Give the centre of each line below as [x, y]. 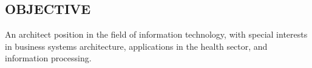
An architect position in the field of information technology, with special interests [156, 34]
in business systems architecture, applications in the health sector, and [136, 46]
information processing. [48, 58]
